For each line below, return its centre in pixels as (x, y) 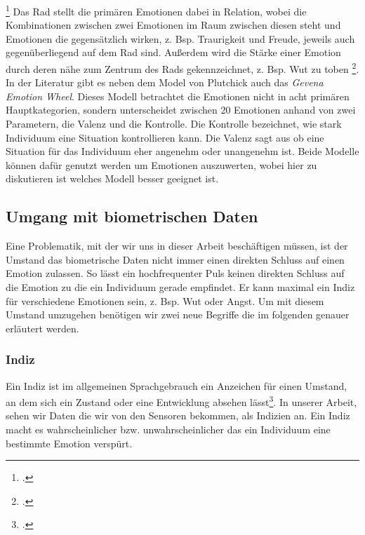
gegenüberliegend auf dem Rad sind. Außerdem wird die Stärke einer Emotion (173, 52)
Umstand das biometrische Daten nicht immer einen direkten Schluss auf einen (175, 259)
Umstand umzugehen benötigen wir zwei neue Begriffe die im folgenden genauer (178, 314)
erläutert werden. (42, 328)
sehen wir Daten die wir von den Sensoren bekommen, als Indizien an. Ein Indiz (178, 415)
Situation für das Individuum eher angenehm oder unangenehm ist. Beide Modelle (182, 151)
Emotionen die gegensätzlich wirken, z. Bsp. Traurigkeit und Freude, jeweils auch (180, 38)
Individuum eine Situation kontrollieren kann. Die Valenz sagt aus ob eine (165, 137)
